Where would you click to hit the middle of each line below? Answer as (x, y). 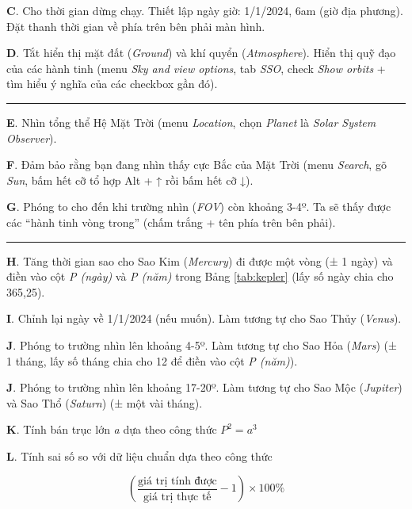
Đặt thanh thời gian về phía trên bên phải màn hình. (136, 26)
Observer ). (32, 138)
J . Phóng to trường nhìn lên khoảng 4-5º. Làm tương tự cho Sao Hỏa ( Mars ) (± (202, 344)
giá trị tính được (177, 481)
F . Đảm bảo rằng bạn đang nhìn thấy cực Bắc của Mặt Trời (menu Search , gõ (196, 165)
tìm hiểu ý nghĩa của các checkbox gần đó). (112, 84)
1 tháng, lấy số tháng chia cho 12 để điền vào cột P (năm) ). (152, 360)
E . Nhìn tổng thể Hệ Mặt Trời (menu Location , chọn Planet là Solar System (191, 122)
